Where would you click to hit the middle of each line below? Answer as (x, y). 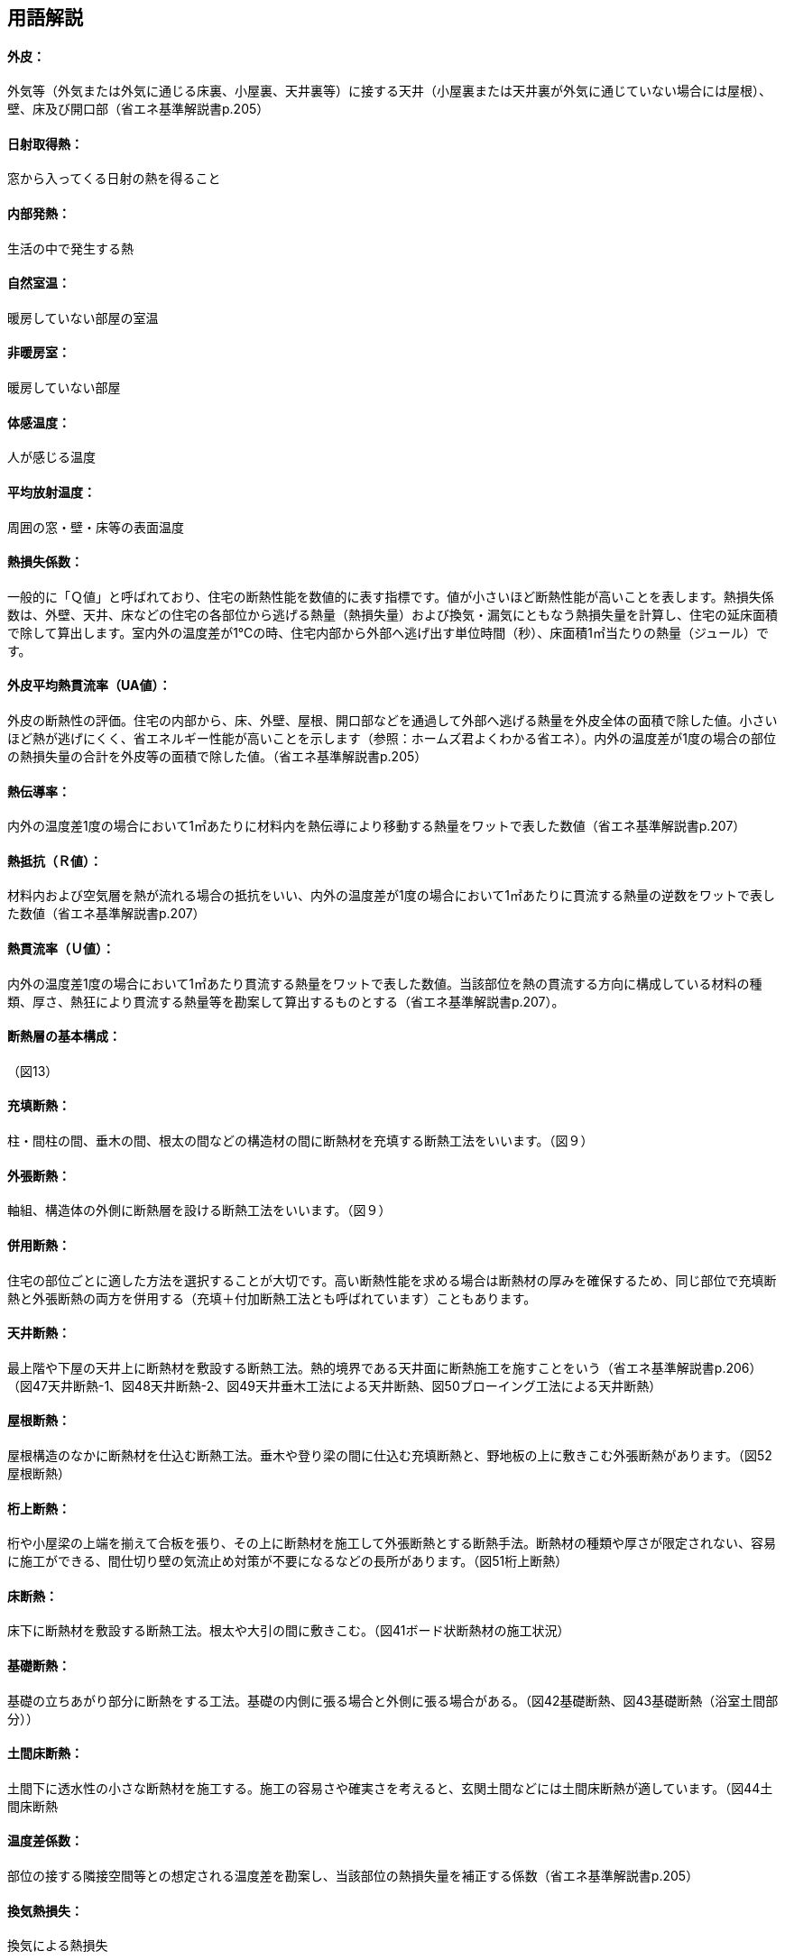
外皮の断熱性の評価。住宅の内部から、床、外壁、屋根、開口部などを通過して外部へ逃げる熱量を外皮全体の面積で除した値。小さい (392, 720)
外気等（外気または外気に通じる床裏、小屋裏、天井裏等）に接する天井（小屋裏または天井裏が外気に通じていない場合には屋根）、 (389, 91)
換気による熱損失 (58, 1946)
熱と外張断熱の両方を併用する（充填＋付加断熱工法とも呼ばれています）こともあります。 (272, 1298)
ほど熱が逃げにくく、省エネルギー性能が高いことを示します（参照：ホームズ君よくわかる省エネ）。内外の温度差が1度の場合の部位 (392, 738)
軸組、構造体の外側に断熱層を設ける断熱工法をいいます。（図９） (199, 1210)
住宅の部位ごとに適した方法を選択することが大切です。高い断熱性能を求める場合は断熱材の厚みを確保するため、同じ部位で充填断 (392, 1280)
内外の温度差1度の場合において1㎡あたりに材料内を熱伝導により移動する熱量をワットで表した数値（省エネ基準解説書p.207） (377, 826)
